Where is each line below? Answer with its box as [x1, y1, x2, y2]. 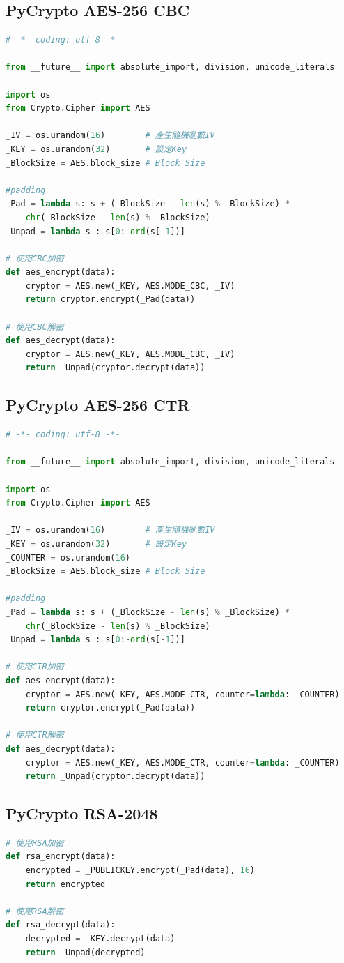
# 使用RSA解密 [6, 906, 64, 916]
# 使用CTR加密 [6, 662, 64, 672]
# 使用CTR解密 [6, 730, 64, 741]
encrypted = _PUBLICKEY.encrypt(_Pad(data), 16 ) [25, 865, 255, 876]
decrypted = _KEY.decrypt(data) [25, 934, 175, 944]
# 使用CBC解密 [6, 321, 64, 332]
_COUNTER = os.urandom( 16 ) [6, 552, 131, 563]
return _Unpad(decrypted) [25, 947, 146, 957]
